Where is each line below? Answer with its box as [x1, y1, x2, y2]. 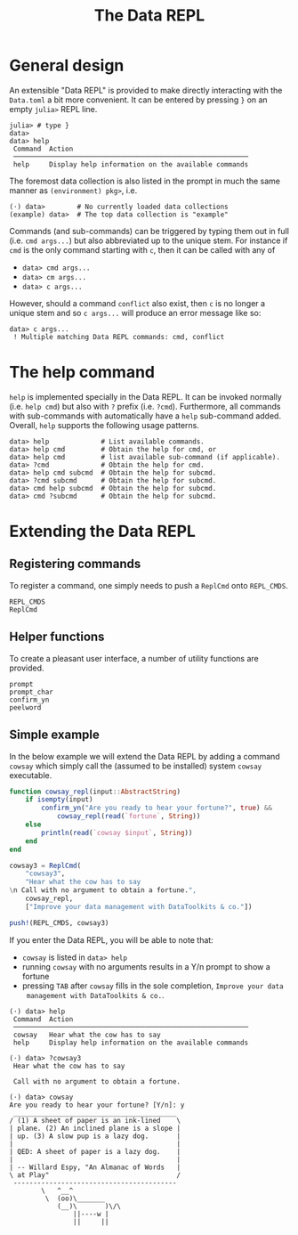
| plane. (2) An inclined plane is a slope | [9, 1124, 181, 1133]
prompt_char [9, 687, 53, 696]
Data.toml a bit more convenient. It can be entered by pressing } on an [9, 94, 269, 105]
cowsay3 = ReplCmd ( [9, 861, 82, 870]
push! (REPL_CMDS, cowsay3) [9, 918, 109, 927]
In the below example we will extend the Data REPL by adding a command [9, 751, 280, 761]
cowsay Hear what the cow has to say [12, 1030, 162, 1039]
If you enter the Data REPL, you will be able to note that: [9, 934, 213, 945]
